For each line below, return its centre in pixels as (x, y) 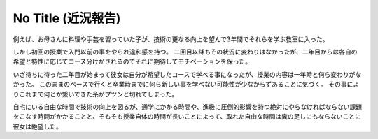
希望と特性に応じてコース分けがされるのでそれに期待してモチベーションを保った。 (132, 61)
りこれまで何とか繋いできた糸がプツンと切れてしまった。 (96, 94)
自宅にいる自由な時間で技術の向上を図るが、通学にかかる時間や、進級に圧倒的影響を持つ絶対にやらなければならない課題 (188, 107)
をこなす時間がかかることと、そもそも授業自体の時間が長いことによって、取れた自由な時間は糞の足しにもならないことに (187, 117)
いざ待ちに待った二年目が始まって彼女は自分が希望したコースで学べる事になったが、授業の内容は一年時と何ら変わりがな (187, 74)
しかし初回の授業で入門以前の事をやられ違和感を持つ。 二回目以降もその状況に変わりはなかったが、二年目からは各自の (185, 52)
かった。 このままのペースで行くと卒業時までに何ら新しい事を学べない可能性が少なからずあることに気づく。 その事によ (186, 85)
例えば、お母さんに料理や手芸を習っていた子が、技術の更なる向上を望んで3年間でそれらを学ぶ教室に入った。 (171, 39)
